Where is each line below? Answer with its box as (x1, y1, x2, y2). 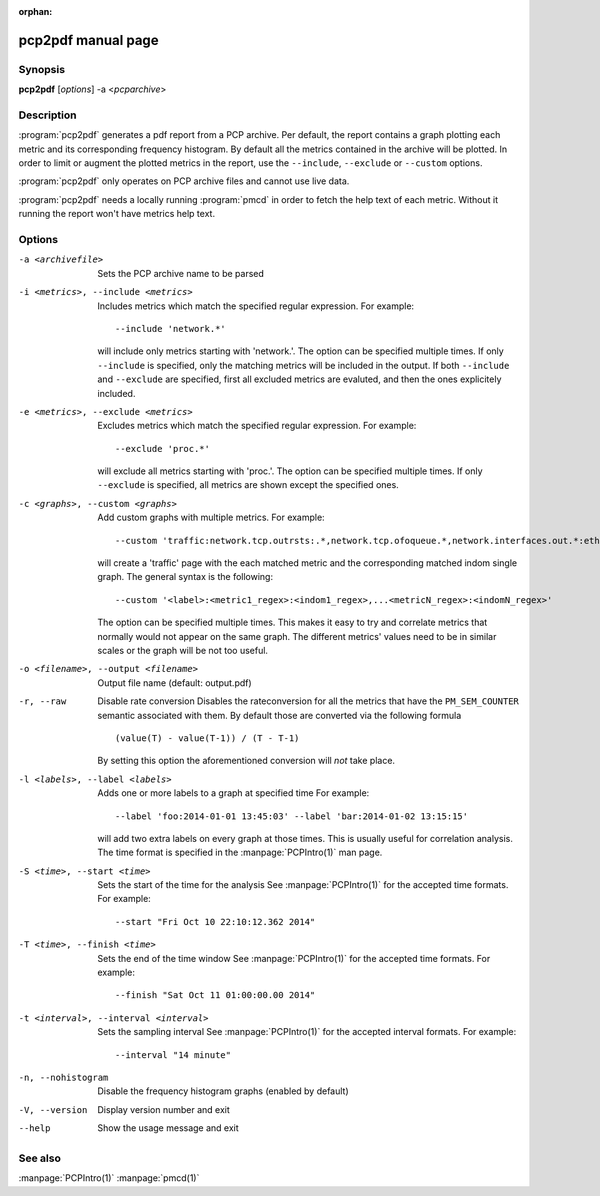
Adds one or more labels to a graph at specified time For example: (97, 787, 370, 799)
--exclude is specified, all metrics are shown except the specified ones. (97, 479, 399, 491)
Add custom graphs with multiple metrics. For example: (97, 511, 325, 524)
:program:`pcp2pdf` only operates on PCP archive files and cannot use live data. (18, 175, 350, 187)
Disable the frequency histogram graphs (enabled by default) (97, 1085, 349, 1097)
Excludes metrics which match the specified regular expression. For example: (97, 420, 417, 432)
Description (18, 108, 77, 122)
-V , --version (18, 1104, 88, 1115)
